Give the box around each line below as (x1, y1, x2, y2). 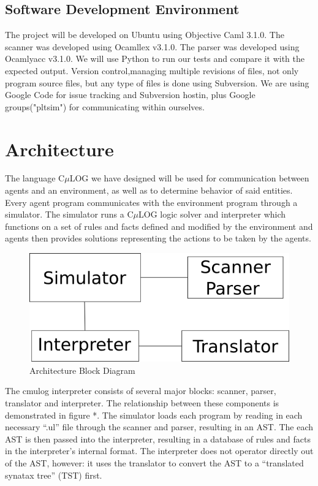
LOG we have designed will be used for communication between (69, 172, 309, 184)
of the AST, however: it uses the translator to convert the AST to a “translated (5, 456, 304, 469)
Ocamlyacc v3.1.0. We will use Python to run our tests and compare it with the (5, 52, 305, 65)
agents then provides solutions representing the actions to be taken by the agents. (5, 232, 311, 245)
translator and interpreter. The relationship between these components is (5, 397, 279, 409)
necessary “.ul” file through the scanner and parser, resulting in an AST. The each (5, 420, 314, 433)
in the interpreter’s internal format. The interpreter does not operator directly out (5, 444, 314, 457)
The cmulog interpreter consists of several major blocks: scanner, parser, (5, 384, 276, 397)
